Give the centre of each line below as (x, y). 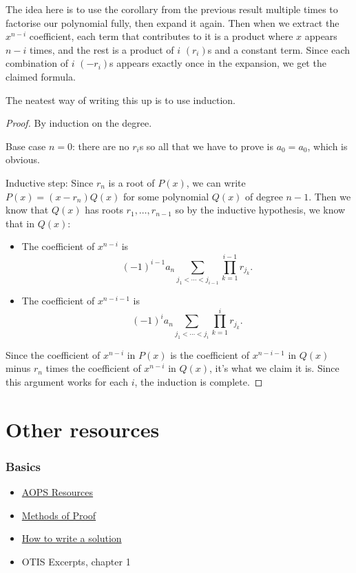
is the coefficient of (210, 354)
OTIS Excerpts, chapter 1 (76, 561)
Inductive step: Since (50, 182)
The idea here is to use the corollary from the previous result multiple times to (172, 9)
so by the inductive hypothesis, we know (260, 210)
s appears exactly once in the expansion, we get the (218, 63)
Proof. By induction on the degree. (79, 123)
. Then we (330, 196)
